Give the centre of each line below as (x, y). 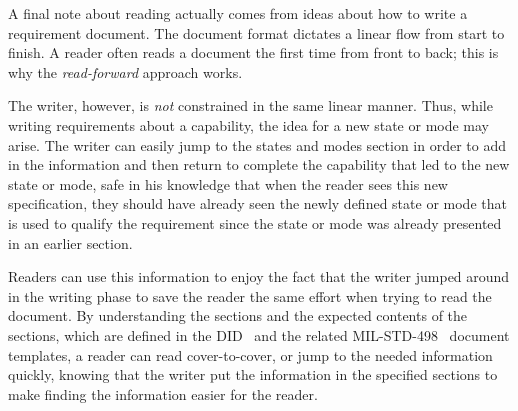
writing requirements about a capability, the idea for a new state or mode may (249, 124)
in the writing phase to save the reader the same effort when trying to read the (250, 295)
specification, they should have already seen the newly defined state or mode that (257, 203)
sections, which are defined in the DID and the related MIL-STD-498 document (259, 334)
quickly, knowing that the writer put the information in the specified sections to (253, 374)
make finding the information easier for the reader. (163, 393)
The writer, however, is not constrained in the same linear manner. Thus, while (250, 105)
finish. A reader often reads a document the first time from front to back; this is (253, 52)
